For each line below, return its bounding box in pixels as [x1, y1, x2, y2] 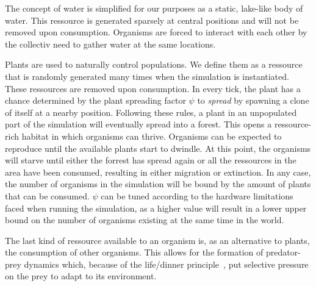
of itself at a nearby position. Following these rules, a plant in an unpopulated [5, 105, 297, 118]
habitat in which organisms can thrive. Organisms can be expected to [21, 129, 282, 142]
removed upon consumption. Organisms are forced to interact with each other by [5, 26, 307, 38]
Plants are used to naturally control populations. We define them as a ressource [5, 58, 303, 71]
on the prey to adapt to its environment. [5, 270, 157, 282]
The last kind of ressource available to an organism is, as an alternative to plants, [5, 234, 310, 246]
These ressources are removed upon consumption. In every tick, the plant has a [5, 82, 301, 95]
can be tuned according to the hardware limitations [101, 189, 293, 202]
